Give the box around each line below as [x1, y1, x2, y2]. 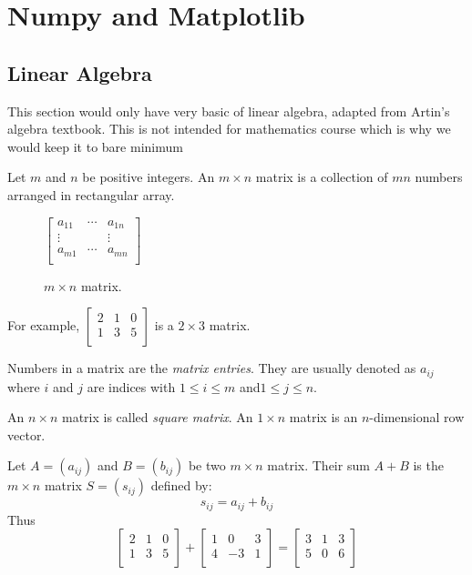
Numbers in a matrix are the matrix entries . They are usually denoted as [7, 358, 416, 378]
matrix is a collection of [255, 167, 388, 187]
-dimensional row [369, 408, 465, 427]
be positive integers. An [82, 167, 215, 187]
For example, [7, 316, 80, 335]
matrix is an [289, 408, 358, 427]
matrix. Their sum [267, 456, 370, 475]
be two [188, 456, 226, 475]
